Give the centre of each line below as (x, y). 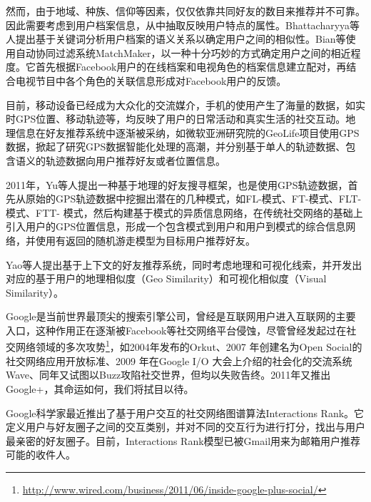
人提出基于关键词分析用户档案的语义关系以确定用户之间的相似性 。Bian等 (176, 39)
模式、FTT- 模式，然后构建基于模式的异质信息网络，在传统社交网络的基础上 (184, 212)
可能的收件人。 (41, 455)
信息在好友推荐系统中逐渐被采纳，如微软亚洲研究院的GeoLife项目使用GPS (187, 132)
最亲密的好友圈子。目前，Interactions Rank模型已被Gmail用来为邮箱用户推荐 (183, 440)
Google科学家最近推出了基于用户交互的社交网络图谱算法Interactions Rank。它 (185, 413)
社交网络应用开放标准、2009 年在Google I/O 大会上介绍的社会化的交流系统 (179, 360)
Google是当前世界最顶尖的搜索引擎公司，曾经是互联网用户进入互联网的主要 (181, 316)
